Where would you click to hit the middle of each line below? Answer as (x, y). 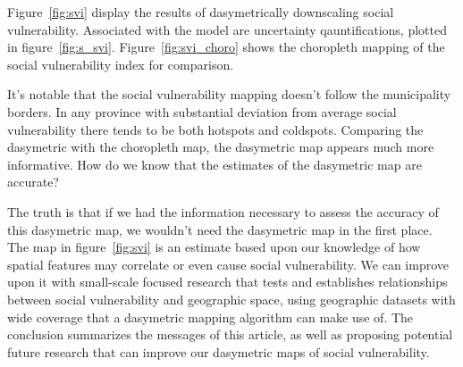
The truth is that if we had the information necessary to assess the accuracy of (223, 211)
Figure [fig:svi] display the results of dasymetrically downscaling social (201, 12)
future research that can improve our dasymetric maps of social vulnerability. (219, 351)
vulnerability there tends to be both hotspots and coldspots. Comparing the (215, 129)
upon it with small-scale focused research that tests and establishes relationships (227, 282)
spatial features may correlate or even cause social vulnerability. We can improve (228, 264)
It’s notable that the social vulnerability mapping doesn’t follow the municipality (229, 94)
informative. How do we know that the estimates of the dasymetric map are (215, 164)
